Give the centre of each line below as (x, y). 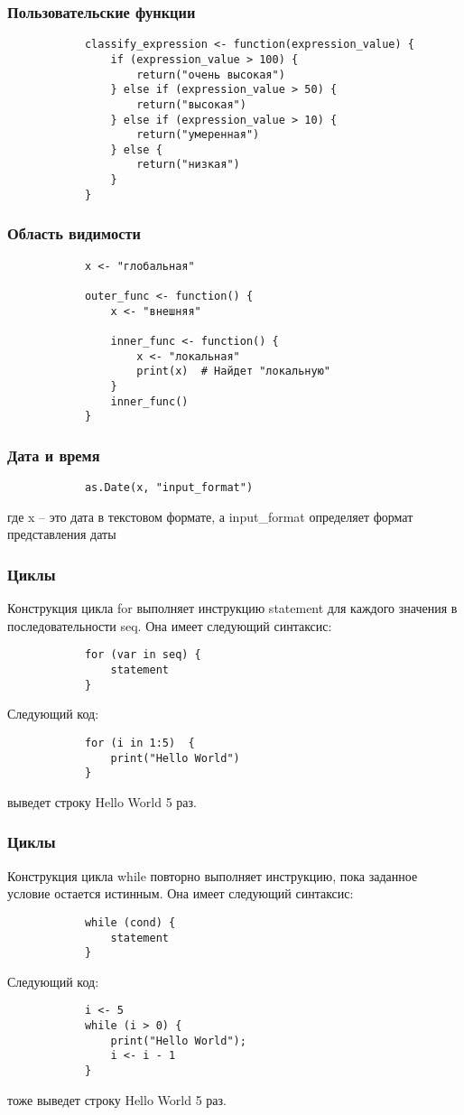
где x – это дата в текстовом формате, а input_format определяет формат (210, 516)
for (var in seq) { (143, 655)
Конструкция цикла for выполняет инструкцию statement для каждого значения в (232, 608)
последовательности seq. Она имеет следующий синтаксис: (170, 625)
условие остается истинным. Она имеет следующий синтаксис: (181, 893)
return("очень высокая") (211, 74)
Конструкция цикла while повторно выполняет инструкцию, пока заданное (213, 875)
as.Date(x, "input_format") (169, 488)
